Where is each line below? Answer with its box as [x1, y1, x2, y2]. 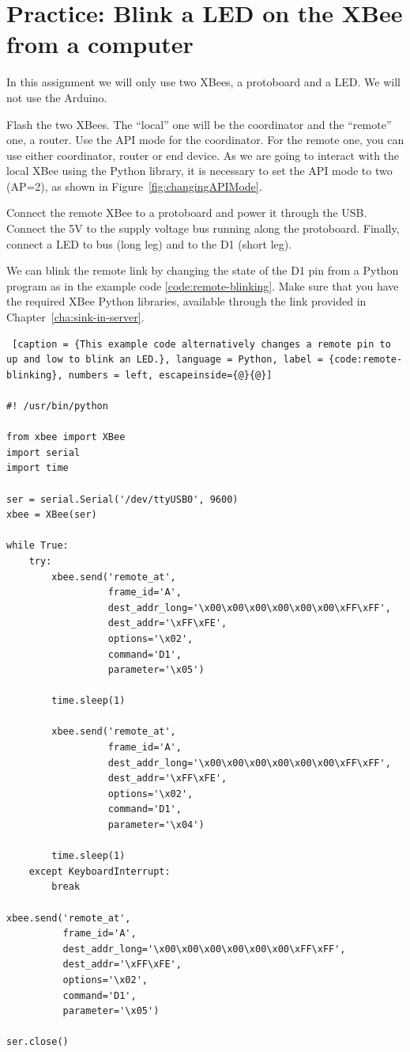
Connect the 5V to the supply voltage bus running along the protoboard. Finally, [6, 220, 400, 237]
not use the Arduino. [6, 89, 107, 105]
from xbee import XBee [6, 431, 126, 443]
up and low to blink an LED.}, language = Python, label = [6, 354, 323, 366]
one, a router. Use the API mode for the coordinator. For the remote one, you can [6, 131, 404, 148]
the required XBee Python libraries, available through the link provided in [6, 293, 367, 310]
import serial [6, 446, 81, 458]
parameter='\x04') [107, 819, 205, 831]
